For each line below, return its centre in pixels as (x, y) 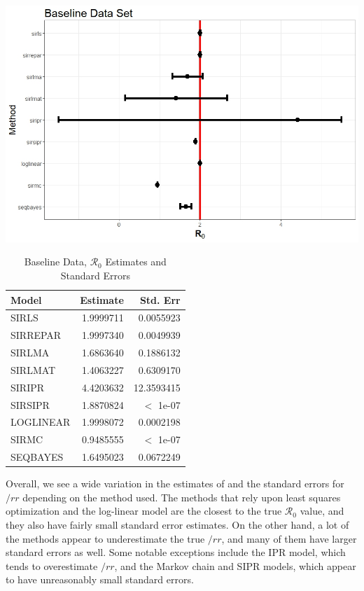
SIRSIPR (30, 404)
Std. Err (160, 299)
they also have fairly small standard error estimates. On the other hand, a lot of (177, 525)
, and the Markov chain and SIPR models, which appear (235, 565)
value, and (322, 511)
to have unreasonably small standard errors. (100, 579)
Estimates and (136, 262)
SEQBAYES (37, 457)
